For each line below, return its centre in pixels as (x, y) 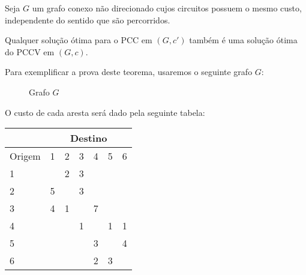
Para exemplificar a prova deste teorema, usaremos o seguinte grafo (129, 72)
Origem (25, 156)
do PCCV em (30, 51)
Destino (88, 138)
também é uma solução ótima (243, 40)
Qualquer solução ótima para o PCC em (79, 40)
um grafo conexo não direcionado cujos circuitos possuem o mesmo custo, (167, 8)
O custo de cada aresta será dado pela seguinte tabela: (105, 112)
